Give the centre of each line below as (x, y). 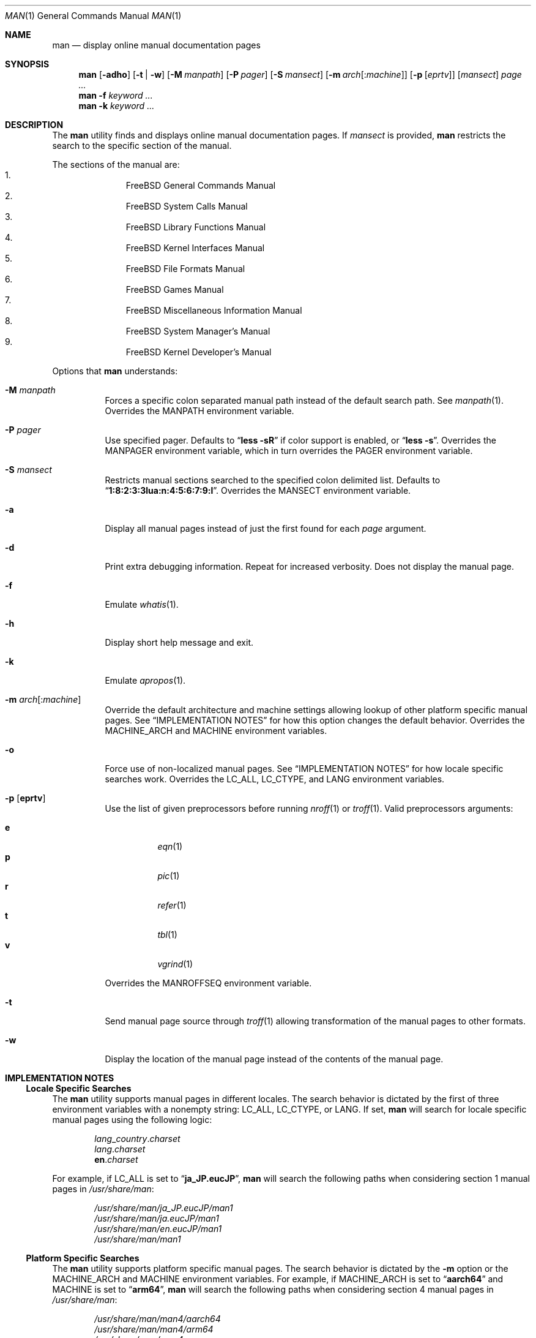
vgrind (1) (175, 964)
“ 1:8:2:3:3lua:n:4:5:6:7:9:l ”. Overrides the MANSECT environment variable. (258, 490)
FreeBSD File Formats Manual (185, 269)
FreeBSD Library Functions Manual (196, 227)
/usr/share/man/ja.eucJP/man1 (157, 1218)
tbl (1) (167, 935)
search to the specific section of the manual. (142, 146)
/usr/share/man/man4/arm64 (154, 1329)
